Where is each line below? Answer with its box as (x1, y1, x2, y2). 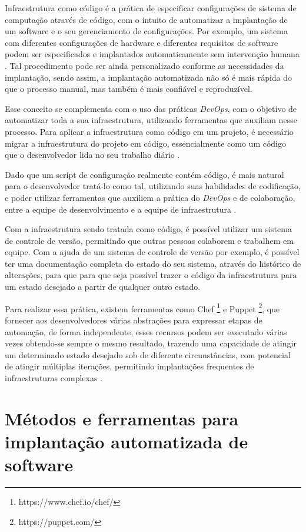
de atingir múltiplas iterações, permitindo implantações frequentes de (5, 360, 254, 372)
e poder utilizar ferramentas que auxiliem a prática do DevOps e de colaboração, (5, 191, 295, 203)
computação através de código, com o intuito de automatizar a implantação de (5, 13, 288, 25)
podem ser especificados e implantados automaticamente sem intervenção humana (5, 48, 300, 60)
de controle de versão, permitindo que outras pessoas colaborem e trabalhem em (5, 234, 294, 246)
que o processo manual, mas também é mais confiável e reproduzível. (5, 82, 252, 95)
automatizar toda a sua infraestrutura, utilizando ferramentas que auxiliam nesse (5, 114, 297, 126)
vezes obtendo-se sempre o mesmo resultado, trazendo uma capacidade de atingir (5, 337, 297, 349)
